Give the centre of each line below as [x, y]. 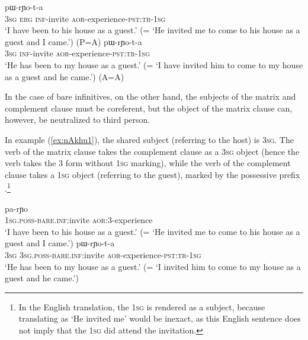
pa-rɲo [16, 208]
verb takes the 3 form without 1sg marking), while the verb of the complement [148, 163]
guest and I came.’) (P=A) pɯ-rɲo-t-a [73, 41]
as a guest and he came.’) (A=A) [65, 76]
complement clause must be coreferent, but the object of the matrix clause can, [149, 108]
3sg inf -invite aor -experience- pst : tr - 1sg [77, 53]
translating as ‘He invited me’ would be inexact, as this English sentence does [160, 318]
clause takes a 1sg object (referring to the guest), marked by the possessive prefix [153, 174]
